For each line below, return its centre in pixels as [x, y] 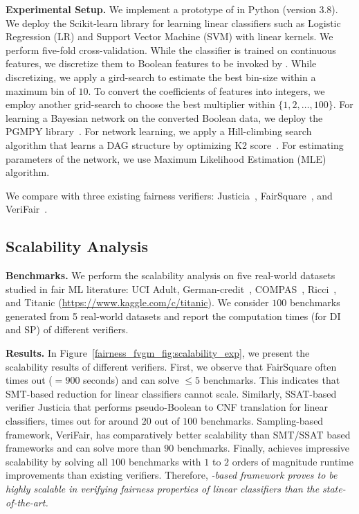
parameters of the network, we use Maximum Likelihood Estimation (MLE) [166, 158]
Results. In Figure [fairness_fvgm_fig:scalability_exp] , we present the [158, 353]
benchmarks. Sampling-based [262, 421]
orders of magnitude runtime [293, 461]
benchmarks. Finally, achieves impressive [263, 448]
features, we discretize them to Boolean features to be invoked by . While [161, 63]
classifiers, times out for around [72, 421]
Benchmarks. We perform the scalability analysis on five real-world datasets [171, 275]
